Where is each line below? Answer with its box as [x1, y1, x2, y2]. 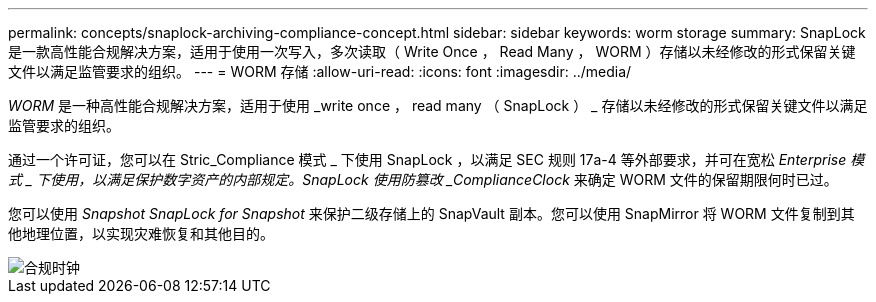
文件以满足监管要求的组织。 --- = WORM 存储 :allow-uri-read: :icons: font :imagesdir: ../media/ [8, 63, 632, 80]
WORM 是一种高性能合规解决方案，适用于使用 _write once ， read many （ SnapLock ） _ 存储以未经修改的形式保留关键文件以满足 [8, 97, 868, 114]
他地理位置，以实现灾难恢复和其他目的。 [8, 225, 274, 242]
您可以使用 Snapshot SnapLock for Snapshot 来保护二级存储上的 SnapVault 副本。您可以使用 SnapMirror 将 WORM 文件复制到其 [8, 205, 855, 222]
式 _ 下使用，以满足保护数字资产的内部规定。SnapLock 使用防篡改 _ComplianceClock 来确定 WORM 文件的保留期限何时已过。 [8, 171, 838, 188]
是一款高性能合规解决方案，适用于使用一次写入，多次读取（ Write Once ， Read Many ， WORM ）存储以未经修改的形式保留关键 [8, 43, 856, 60]
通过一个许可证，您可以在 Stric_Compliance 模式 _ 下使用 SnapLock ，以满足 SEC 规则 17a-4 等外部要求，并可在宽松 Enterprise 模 [8, 151, 865, 168]
